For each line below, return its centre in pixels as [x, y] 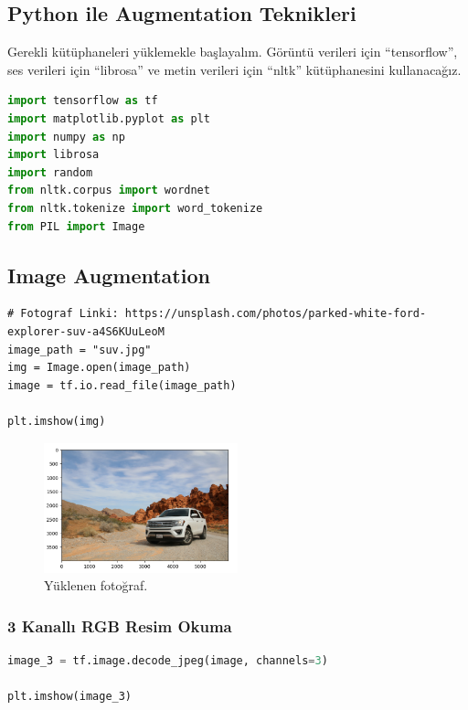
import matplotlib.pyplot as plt [109, 118]
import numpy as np [66, 137]
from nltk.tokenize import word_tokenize [135, 208]
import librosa [53, 155]
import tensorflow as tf [83, 101]
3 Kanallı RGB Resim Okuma [120, 625]
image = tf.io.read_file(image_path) [122, 385]
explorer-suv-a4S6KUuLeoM [86, 331]
